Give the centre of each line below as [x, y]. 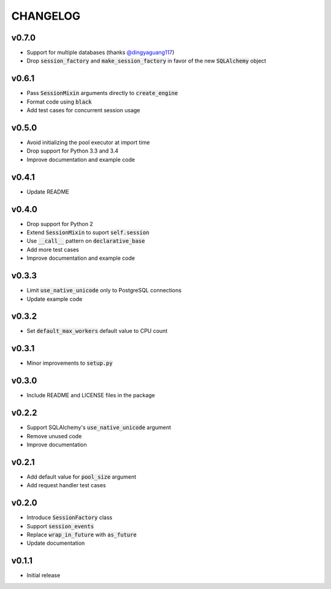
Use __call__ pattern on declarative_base [86, 241]
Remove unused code [54, 436]
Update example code [55, 299]
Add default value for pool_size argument [82, 477]
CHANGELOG [46, 16]
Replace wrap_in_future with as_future [82, 534]
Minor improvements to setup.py [70, 363]
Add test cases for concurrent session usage [83, 110]
